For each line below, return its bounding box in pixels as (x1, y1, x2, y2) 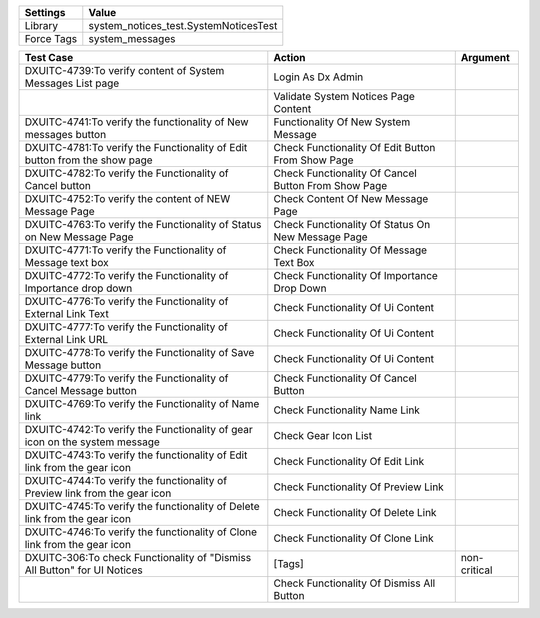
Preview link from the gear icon (24, 486, 172, 500)
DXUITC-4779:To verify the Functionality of (24, 371, 229, 385)
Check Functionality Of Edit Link (273, 455, 425, 468)
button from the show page (24, 153, 154, 167)
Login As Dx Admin (273, 70, 364, 84)
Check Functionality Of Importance (273, 269, 439, 282)
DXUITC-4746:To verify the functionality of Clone (24, 525, 258, 539)
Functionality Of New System (273, 115, 411, 129)
